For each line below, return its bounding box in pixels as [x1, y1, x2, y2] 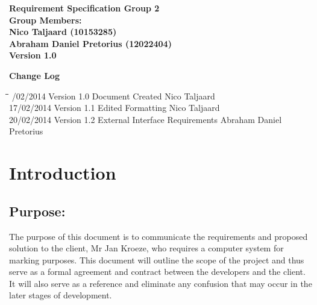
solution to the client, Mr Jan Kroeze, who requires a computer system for [9, 242, 284, 254]
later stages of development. [9, 289, 112, 301]
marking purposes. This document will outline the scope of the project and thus [9, 253, 304, 266]
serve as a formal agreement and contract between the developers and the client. [9, 265, 306, 278]
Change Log [9, 69, 60, 81]
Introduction [9, 160, 116, 185]
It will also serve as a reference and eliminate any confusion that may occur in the [9, 277, 312, 289]
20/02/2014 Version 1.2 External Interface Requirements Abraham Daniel [9, 113, 282, 125]
